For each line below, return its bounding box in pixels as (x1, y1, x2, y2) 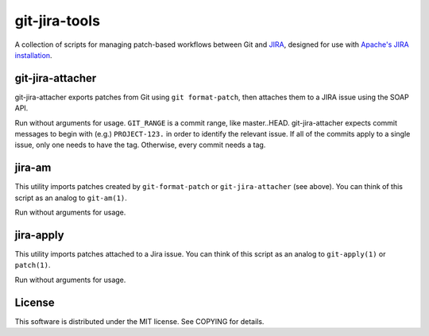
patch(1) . (14, 261, 51, 270)
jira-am (14, 161, 52, 175)
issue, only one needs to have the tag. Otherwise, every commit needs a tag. (14, 140, 266, 150)
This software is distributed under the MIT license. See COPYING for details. (14, 316, 265, 326)
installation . (14, 50, 52, 60)
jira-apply (14, 228, 64, 241)
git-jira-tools (14, 12, 101, 29)
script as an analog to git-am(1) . (14, 193, 127, 203)
